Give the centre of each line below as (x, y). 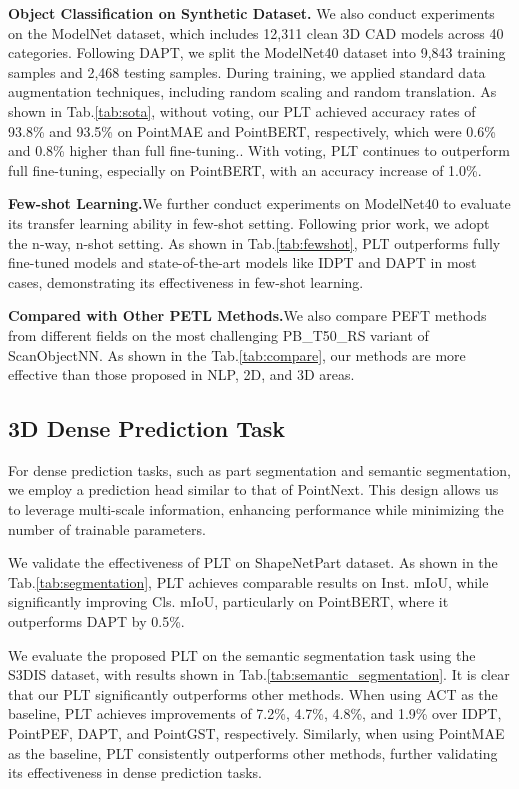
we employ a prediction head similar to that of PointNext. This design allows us (253, 489)
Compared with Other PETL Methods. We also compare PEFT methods (247, 315)
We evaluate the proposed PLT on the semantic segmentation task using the (242, 654)
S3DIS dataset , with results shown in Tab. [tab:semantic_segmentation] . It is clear (259, 674)
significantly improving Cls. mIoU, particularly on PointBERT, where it (228, 601)
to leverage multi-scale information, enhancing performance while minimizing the (256, 509)
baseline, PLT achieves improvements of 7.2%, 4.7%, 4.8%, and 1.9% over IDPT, (255, 713)
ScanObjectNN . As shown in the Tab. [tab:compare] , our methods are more (237, 354)
